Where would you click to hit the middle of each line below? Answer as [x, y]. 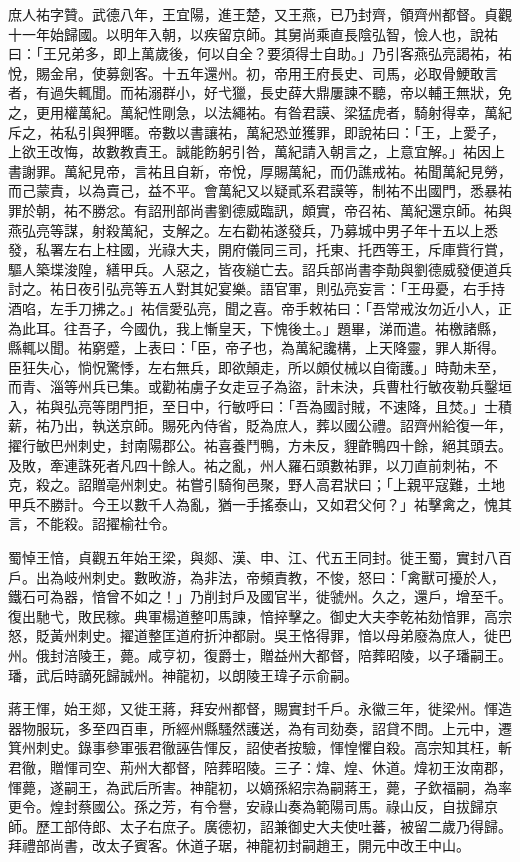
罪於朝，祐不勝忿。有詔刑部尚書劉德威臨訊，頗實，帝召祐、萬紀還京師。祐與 [260, 209]
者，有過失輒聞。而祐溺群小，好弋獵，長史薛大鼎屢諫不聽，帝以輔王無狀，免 [260, 92]
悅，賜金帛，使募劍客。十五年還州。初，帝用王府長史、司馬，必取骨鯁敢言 [253, 72]
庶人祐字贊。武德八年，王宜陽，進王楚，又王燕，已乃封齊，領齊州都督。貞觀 [260, 14]
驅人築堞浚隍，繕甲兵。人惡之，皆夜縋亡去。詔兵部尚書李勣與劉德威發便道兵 [260, 268]
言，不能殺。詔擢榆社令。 [92, 523]
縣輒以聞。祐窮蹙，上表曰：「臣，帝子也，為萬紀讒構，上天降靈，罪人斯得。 [256, 347]
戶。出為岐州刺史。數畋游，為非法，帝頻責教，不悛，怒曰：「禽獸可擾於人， [256, 576]
